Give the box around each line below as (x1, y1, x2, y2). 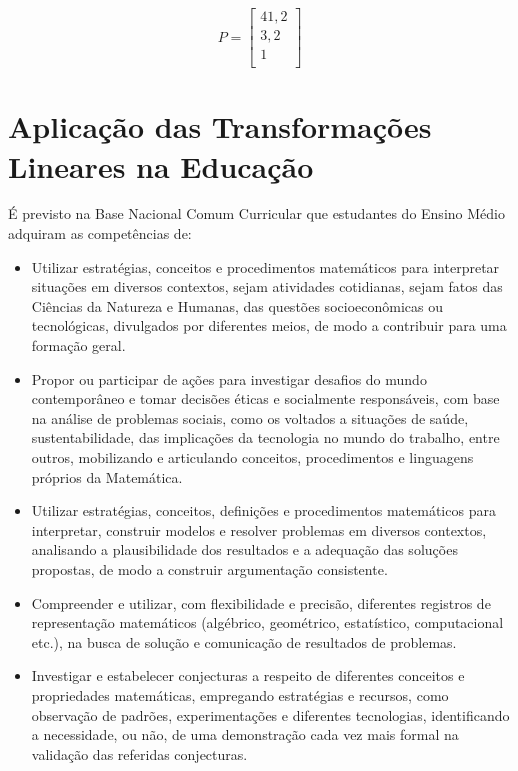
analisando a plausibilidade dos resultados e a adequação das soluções (31, 539, 458, 560)
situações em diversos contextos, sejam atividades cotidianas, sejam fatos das (31, 276, 503, 297)
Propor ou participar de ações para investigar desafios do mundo (31, 368, 427, 389)
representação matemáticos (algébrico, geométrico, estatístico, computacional (31, 612, 504, 633)
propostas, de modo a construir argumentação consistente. (31, 558, 388, 579)
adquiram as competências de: (8, 223, 192, 244)
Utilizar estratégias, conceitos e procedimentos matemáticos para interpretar (31, 256, 500, 277)
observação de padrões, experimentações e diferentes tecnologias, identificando (31, 704, 510, 725)
